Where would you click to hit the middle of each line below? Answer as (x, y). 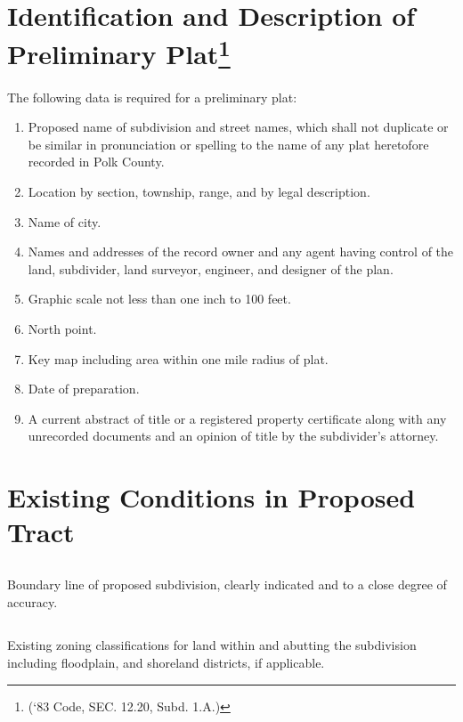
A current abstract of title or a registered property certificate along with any (237, 418)
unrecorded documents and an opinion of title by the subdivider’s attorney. (233, 436)
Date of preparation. (84, 389)
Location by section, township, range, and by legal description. (199, 192)
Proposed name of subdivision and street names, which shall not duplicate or (238, 127)
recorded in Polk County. (96, 162)
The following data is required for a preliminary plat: (152, 97)
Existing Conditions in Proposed (211, 497)
